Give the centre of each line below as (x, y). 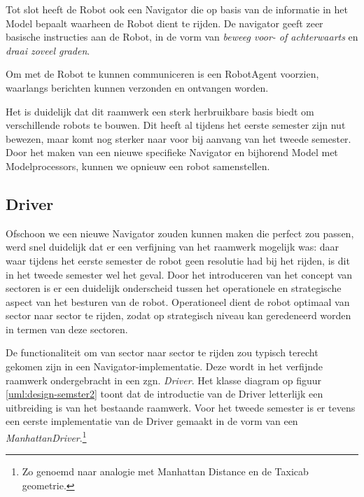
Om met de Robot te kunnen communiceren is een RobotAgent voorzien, (162, 74)
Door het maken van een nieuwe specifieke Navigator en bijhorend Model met (172, 152)
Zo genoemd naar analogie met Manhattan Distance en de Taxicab (165, 471)
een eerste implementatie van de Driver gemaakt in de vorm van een (152, 421)
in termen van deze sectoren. (67, 329)
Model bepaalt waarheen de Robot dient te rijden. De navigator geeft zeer (164, 23)
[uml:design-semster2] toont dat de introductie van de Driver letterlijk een (164, 394)
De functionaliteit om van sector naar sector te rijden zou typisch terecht (162, 352)
